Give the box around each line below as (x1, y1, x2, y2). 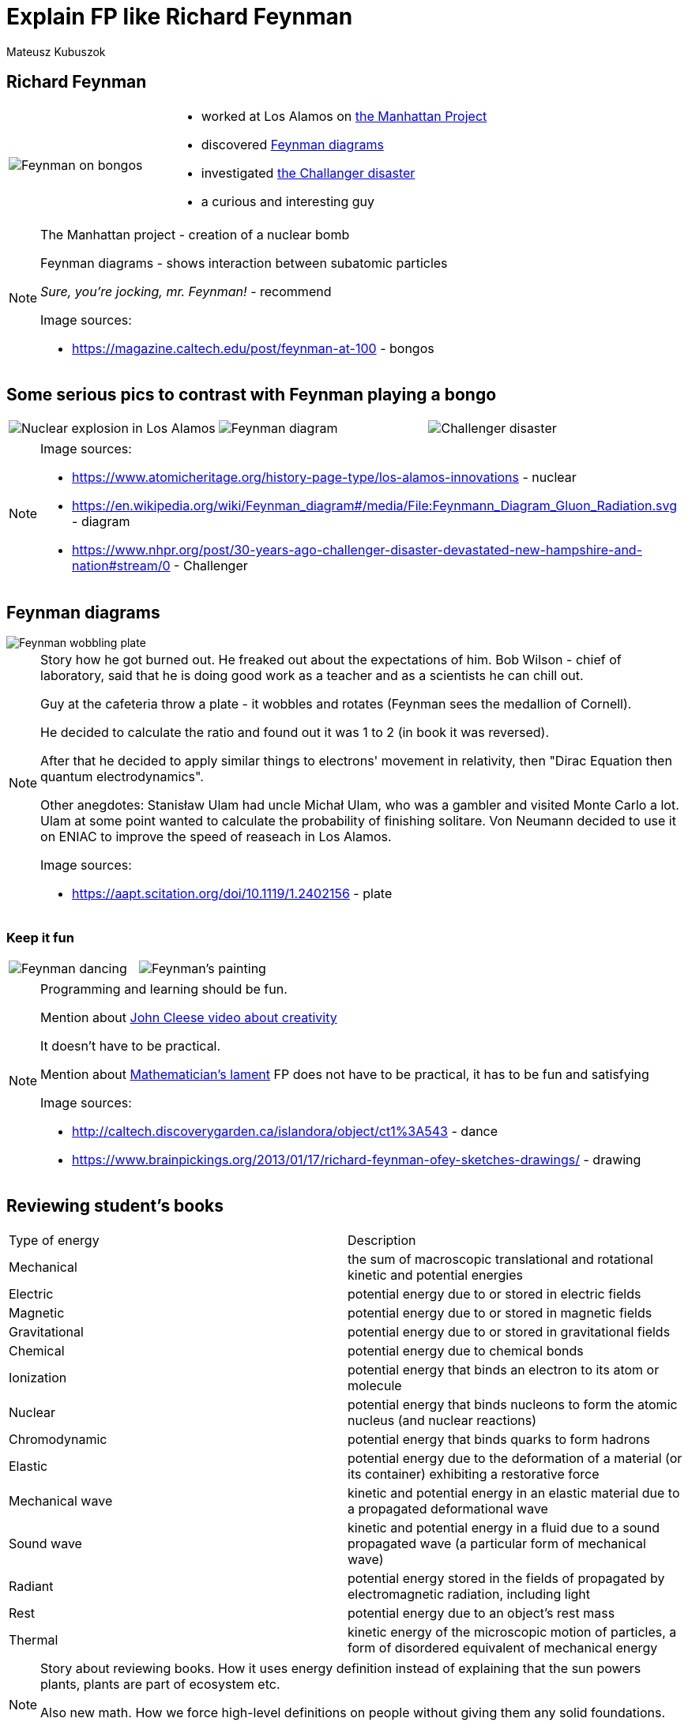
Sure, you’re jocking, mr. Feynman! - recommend (40, 283, 332, 299)
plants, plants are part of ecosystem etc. (40, 1675, 280, 1692)
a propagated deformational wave (348, 1500, 548, 1517)
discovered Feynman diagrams (201, 136, 384, 152)
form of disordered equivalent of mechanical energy (348, 1639, 658, 1656)
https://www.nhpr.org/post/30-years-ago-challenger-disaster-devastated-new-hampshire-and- (72, 542, 643, 558)
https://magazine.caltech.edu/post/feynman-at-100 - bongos (72, 340, 434, 356)
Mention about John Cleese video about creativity (40, 1010, 337, 1026)
